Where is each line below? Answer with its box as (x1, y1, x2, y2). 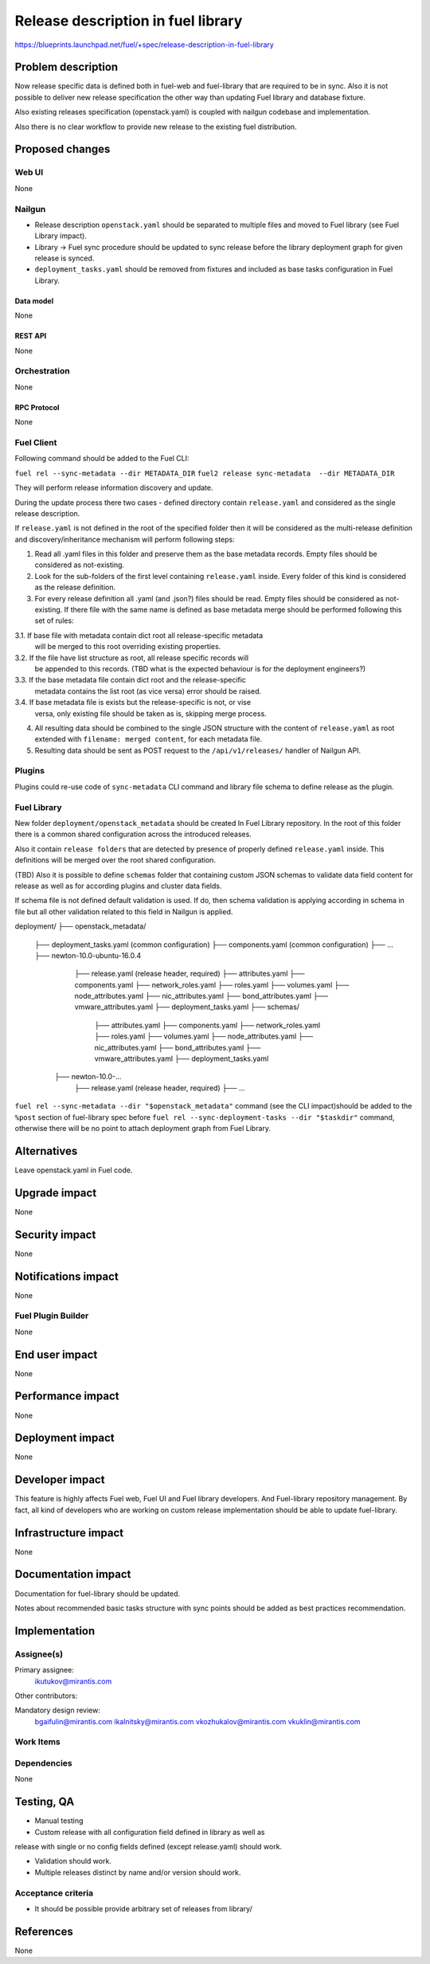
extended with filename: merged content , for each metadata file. (34, 734, 263, 744)
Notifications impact (14, 1270, 119, 1283)
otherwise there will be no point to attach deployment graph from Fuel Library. (14, 1123, 271, 1133)
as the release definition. (34, 582, 116, 593)
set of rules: (34, 616, 75, 625)
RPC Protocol (14, 402, 60, 412)
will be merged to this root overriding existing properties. (34, 642, 221, 651)
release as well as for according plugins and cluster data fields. (14, 881, 222, 890)
